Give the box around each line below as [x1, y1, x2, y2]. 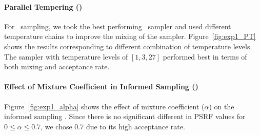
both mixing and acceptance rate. [4, 61, 110, 72]
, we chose [41, 121, 72, 131]
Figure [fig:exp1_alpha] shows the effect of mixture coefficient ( [4, 101, 205, 111]
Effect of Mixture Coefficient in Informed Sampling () [4, 81, 198, 92]
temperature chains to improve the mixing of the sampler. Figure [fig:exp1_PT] [4, 31, 256, 42]
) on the [209, 101, 234, 111]
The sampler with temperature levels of [4, 51, 128, 62]
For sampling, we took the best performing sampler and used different [4, 21, 231, 31]
